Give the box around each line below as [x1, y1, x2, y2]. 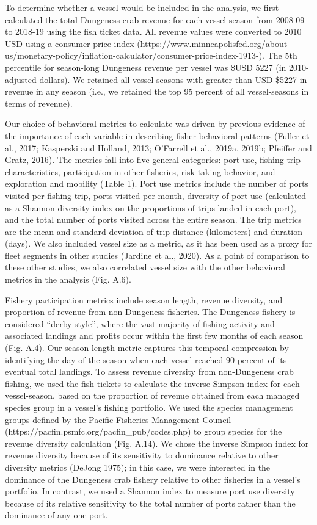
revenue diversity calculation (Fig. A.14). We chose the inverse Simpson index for [5, 436, 309, 449]
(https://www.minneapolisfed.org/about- [137, 37, 290, 49]
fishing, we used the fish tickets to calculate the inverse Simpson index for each [5, 377, 300, 389]
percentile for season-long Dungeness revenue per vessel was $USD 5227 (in [5, 60, 286, 73]
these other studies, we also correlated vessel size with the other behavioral [5, 261, 285, 273]
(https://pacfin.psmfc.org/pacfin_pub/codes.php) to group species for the [5, 425, 282, 438]
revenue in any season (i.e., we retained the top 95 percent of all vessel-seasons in [5, 85, 309, 98]
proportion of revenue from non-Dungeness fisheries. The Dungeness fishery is [5, 305, 296, 318]
